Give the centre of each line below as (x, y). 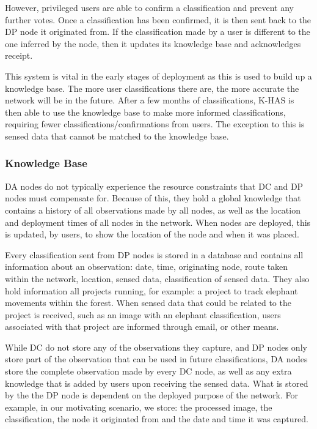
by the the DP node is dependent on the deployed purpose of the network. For (151, 395)
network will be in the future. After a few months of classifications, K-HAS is (150, 100)
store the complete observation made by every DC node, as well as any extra (148, 371)
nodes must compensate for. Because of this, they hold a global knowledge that (153, 198)
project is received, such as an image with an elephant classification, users (143, 314)
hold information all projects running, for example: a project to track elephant (151, 290)
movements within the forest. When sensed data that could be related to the (148, 303)
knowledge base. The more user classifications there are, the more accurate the (152, 88)
